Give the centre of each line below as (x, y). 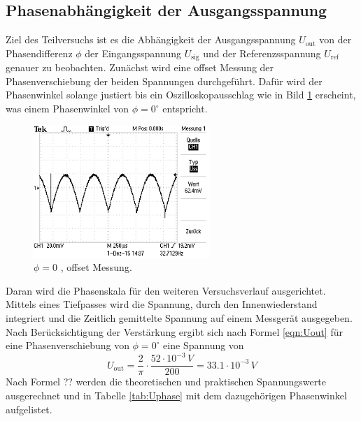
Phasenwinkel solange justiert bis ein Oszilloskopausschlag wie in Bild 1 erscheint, (181, 95)
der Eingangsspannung (133, 53)
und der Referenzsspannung (262, 53)
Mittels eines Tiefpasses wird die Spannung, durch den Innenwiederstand (162, 304)
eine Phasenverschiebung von (68, 345)
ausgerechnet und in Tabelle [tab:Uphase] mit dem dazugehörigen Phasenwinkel (176, 395)
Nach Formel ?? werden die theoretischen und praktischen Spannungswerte (166, 382)
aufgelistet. (29, 409)
